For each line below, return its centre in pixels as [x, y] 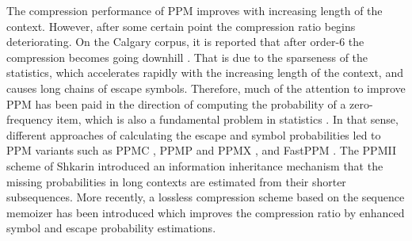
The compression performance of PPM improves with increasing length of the [195, 10]
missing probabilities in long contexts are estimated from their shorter [176, 181]
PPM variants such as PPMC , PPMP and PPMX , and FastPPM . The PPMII [201, 150]
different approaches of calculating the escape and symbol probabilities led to [194, 134]
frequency [30, 119]
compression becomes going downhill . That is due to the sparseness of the [187, 57]
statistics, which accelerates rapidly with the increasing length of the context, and [205, 73]
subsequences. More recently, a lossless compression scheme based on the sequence [206, 197]
